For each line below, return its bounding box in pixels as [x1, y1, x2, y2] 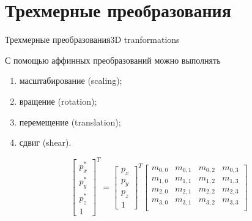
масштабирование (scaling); [19, 74, 122, 87]
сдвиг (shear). [19, 136, 72, 149]
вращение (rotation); [19, 94, 97, 107]
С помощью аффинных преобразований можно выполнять [5, 53, 221, 66]
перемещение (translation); [19, 115, 121, 128]
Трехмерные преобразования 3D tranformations [5, 33, 180, 46]
